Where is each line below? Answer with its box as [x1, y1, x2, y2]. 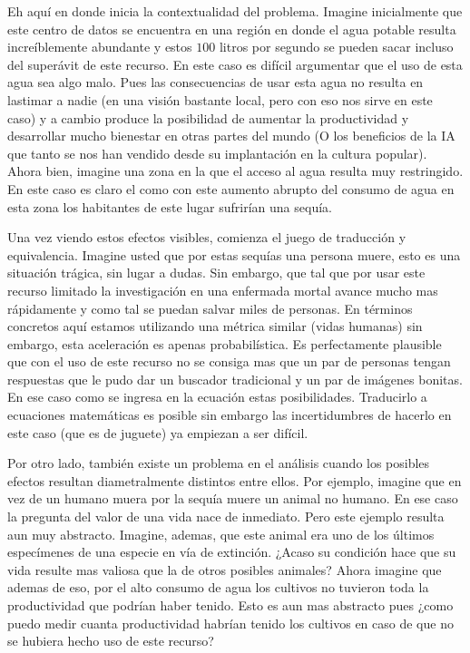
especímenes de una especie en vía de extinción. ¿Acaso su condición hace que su [7, 542, 456, 561]
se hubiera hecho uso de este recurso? [7, 631, 214, 650]
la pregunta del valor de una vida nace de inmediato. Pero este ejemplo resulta [7, 507, 445, 526]
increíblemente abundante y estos [7, 37, 192, 56]
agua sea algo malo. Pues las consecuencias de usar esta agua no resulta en [7, 73, 424, 92]
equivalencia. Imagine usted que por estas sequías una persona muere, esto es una [7, 245, 461, 264]
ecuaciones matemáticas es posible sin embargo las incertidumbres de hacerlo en [7, 405, 452, 424]
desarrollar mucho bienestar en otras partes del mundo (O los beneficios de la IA [7, 126, 455, 145]
